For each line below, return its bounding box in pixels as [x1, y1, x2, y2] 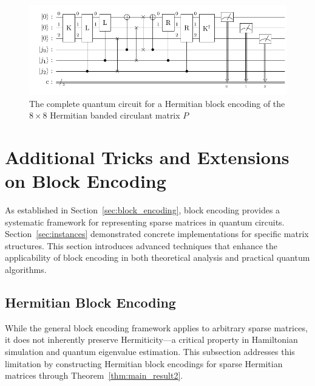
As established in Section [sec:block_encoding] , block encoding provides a [5, 204, 280, 216]
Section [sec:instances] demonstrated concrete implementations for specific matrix [5, 227, 309, 240]
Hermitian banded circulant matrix [50, 109, 180, 122]
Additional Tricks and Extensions [5, 144, 290, 169]
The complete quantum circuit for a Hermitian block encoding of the [29, 97, 285, 109]
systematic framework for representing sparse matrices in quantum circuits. [5, 215, 285, 228]
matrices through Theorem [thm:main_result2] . [5, 369, 183, 382]
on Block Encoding [5, 168, 166, 193]
